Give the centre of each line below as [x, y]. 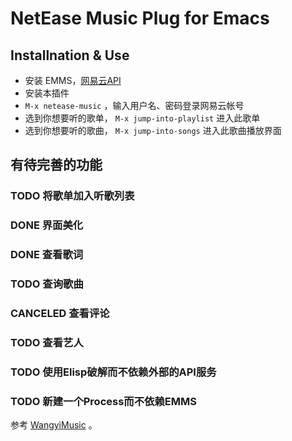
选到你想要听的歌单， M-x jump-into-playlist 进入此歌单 [142, 118]
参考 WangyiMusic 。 [54, 425]
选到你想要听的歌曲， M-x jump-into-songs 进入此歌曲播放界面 [153, 130]
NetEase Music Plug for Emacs [140, 18]
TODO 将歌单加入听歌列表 [72, 196]
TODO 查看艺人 [47, 342]
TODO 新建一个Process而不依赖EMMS [103, 401]
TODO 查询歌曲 [47, 284]
